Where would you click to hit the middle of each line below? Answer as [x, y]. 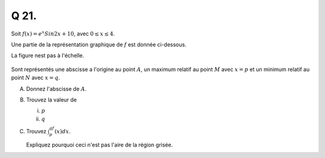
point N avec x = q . [36, 77]
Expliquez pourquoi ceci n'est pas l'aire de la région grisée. [100, 145]
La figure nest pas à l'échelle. [48, 56]
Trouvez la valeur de [51, 100]
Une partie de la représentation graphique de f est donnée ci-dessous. [99, 44]
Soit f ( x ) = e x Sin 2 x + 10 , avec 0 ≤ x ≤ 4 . [63, 33]
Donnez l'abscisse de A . [56, 89]
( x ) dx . [63, 132]
